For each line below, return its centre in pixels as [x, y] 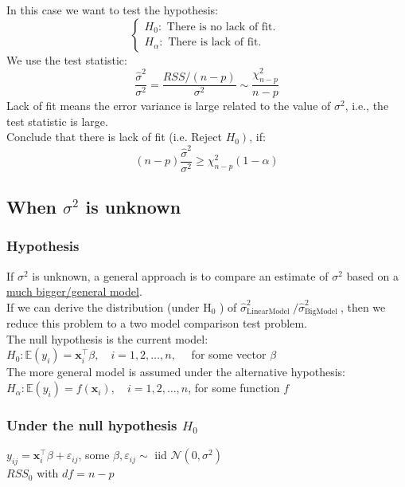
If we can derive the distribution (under [103, 306]
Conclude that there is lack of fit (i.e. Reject [114, 137]
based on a [372, 275]
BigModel [321, 312]
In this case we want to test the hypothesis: [112, 10]
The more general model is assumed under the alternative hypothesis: [176, 372]
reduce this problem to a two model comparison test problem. [157, 323]
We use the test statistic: [67, 59]
